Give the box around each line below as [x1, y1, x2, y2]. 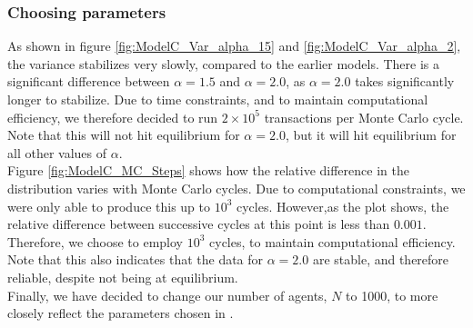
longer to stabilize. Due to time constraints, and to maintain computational [7, 90, 428, 108]
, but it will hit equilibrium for [285, 125, 457, 144]
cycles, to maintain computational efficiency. [209, 232, 456, 251]
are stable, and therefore [312, 250, 449, 269]
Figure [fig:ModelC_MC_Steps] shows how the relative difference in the [7, 161, 409, 180]
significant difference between [7, 72, 170, 91]
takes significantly [355, 72, 455, 91]
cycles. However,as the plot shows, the [236, 196, 449, 215]
